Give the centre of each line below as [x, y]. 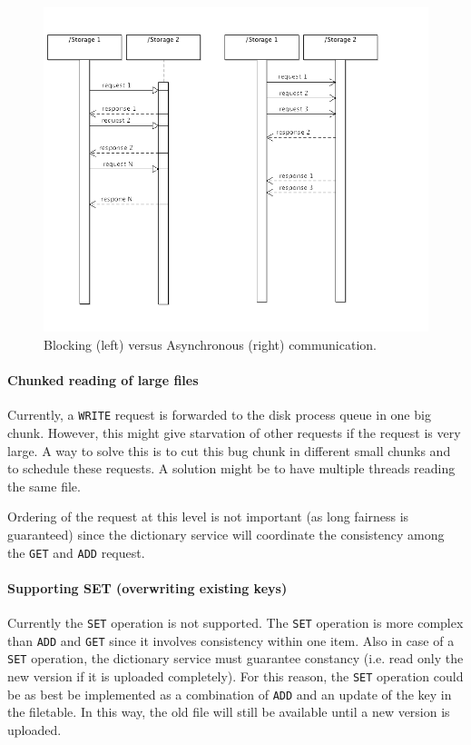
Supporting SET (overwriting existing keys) [147, 587]
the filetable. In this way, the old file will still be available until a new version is [229, 712]
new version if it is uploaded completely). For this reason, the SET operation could [235, 675]
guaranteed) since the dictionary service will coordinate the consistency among [226, 534]
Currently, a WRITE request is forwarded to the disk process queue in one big [219, 415]
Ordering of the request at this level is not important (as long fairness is [208, 517]
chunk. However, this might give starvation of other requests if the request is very [234, 432]
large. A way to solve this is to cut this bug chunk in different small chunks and [229, 450]
